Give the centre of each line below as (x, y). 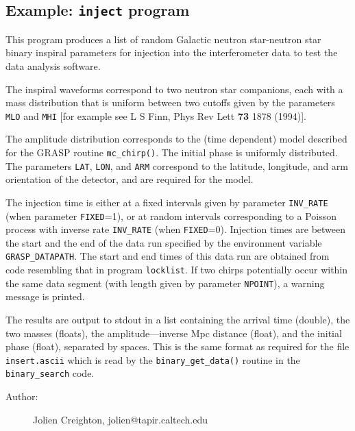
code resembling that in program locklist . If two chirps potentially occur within (177, 270)
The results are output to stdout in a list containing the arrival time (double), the (178, 320)
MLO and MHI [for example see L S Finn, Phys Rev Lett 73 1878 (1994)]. (156, 115)
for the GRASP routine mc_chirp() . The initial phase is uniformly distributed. (172, 152)
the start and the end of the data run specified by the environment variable (164, 242)
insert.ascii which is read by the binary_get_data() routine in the (153, 359)
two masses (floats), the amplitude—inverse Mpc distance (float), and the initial (174, 333)
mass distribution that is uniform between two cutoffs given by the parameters (170, 102)
